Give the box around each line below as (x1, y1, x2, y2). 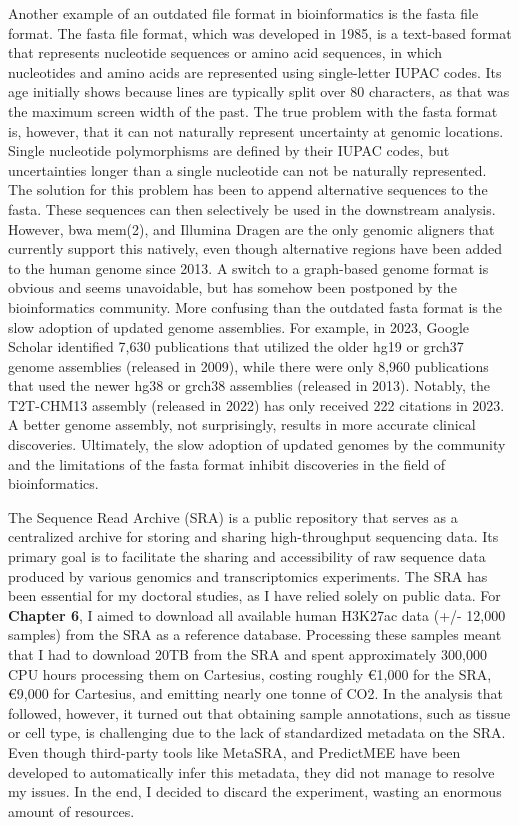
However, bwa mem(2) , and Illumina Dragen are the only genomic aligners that (8, 218, 495, 239)
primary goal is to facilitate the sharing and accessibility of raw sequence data (8, 546, 486, 567)
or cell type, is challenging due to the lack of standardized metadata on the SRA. (8, 722, 506, 743)
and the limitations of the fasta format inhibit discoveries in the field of (8, 453, 446, 474)
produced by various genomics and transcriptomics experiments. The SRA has (8, 565, 488, 586)
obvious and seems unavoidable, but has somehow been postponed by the (8, 277, 457, 298)
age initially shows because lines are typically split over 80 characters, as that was (8, 81, 510, 102)
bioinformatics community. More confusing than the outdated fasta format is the (8, 296, 502, 317)
